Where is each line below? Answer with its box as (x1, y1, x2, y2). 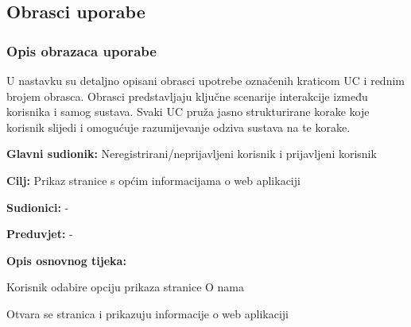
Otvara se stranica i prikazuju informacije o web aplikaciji (6, 305, 289, 321)
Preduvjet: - (6, 225, 73, 242)
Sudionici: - (6, 198, 69, 215)
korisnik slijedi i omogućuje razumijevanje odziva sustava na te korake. (6, 118, 351, 135)
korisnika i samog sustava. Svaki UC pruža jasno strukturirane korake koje (6, 103, 370, 120)
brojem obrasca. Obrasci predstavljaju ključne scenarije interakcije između (6, 87, 368, 104)
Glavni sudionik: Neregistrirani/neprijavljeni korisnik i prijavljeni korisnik (6, 145, 377, 162)
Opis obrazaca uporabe (6, 40, 157, 60)
